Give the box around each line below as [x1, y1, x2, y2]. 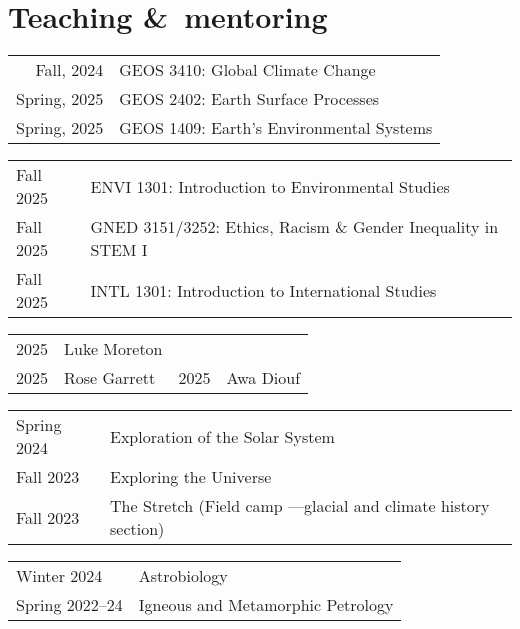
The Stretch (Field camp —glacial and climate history [110, 494, 490, 518]
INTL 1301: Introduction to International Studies [90, 278, 437, 302]
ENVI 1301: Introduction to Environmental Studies [90, 174, 450, 198]
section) [110, 517, 165, 541]
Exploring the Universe [110, 465, 272, 489]
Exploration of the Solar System [110, 424, 335, 448]
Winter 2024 [16, 564, 103, 588]
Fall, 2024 [35, 58, 104, 82]
